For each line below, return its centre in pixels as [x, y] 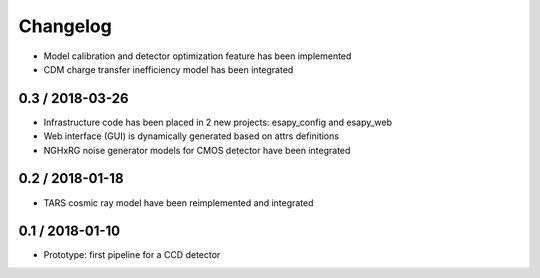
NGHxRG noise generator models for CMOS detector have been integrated [197, 150]
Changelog [65, 26]
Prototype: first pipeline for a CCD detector [132, 255]
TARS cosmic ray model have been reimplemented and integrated [178, 202]
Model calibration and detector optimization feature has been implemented [197, 56]
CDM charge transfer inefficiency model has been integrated [168, 69]
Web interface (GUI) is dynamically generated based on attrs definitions [191, 136]
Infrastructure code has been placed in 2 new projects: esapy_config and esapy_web [218, 122]
